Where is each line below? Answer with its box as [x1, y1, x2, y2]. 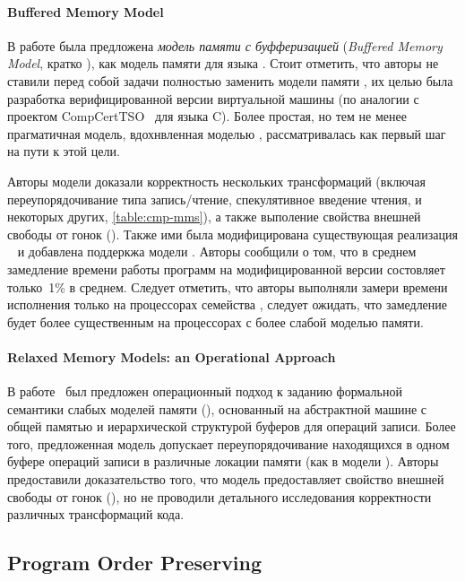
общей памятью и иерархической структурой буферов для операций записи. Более [7, 417, 456, 436]
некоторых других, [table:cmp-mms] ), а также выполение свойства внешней [7, 207, 421, 226]
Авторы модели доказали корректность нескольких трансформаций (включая [7, 171, 426, 190]
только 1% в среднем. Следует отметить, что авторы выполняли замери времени [7, 277, 448, 296]
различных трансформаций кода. [7, 505, 185, 524]
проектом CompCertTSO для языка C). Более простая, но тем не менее [7, 107, 407, 126]
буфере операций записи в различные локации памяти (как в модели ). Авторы [7, 452, 439, 471]
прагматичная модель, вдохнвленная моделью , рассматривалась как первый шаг [7, 124, 446, 143]
